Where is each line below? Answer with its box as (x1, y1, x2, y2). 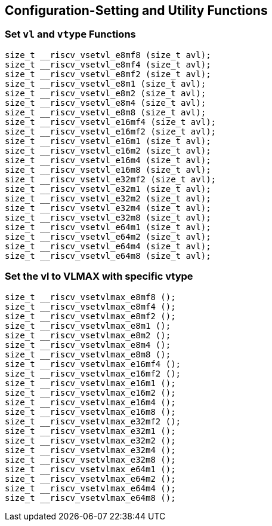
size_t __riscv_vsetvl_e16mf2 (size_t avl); (5, 126, 217, 136)
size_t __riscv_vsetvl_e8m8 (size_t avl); (5, 107, 206, 117)
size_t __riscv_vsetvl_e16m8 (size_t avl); (5, 164, 211, 175)
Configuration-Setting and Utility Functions (5, 3, 268, 18)
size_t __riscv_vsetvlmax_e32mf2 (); (5, 416, 181, 426)
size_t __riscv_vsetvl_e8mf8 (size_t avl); (5, 50, 211, 60)
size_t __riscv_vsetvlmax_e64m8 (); (5, 493, 176, 503)
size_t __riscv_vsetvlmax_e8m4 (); (5, 340, 171, 350)
